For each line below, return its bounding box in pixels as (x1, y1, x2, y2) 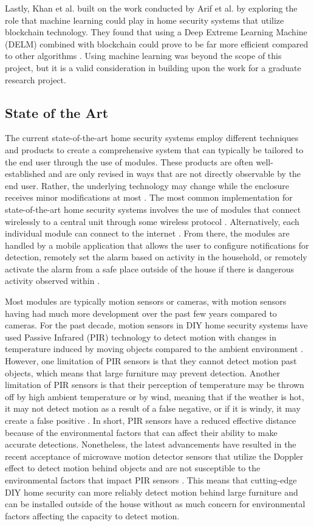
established (5, 167, 46, 180)
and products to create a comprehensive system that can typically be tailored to (5, 143, 304, 156)
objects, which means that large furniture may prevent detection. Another (5, 366, 281, 379)
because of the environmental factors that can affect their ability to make (5, 426, 278, 438)
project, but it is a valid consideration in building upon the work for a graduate (5, 61, 301, 74)
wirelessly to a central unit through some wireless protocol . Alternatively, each (5, 215, 299, 227)
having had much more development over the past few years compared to (5, 306, 277, 319)
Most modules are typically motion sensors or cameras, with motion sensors (5, 295, 287, 308)
